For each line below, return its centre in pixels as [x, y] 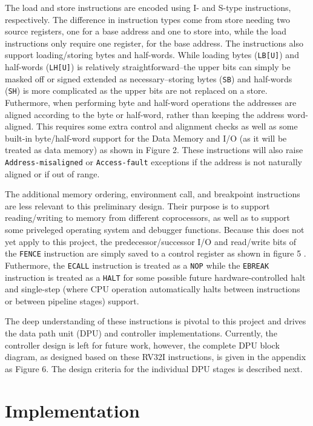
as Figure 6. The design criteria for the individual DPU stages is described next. [154, 368]
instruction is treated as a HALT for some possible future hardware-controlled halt [155, 277]
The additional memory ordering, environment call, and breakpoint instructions [153, 194]
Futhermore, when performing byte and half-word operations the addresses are [151, 102]
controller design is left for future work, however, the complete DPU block [142, 345]
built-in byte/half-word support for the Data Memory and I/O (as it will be [146, 138]
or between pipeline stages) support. [72, 300]
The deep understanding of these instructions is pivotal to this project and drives [156, 321]
